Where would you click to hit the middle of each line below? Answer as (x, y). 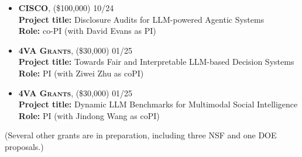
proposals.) (24, 146)
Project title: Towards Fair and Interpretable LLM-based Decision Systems (156, 62)
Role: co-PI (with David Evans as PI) (87, 31)
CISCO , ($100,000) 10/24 (66, 8)
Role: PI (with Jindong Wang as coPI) (89, 115)
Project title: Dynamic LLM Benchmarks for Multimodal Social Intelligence (158, 104)
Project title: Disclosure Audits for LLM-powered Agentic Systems (141, 19)
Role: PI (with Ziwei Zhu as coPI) (81, 73)
